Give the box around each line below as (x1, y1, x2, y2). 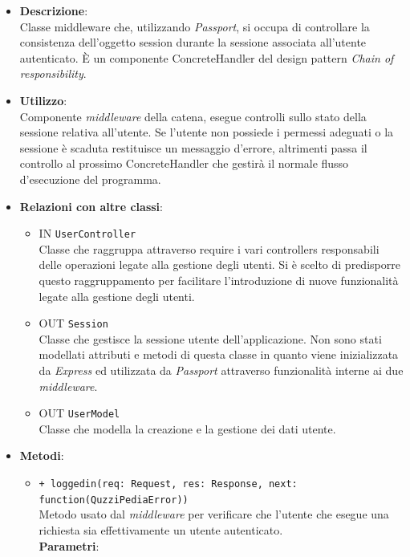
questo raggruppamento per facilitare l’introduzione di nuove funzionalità (39, 271, 399, 288)
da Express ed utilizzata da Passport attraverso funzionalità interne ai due (39, 362, 404, 378)
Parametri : (39, 537, 99, 554)
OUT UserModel (39, 405, 120, 421)
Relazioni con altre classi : (19, 197, 163, 214)
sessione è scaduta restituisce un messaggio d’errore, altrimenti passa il (19, 139, 367, 156)
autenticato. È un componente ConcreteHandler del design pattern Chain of (19, 49, 394, 66)
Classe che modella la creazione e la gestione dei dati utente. (39, 420, 336, 437)
